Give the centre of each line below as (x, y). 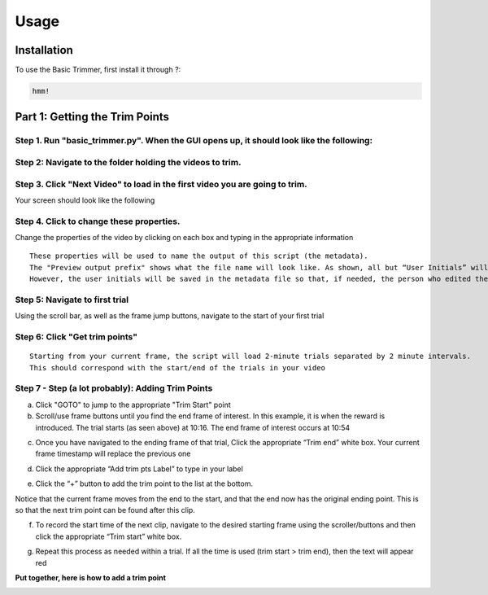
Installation (44, 50)
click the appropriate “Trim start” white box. (109, 536)
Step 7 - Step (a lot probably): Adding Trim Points (114, 388)
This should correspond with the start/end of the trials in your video (177, 367)
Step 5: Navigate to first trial (72, 300)
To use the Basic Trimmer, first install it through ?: (98, 70)
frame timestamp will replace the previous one (113, 454)
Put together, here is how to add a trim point (91, 577)
